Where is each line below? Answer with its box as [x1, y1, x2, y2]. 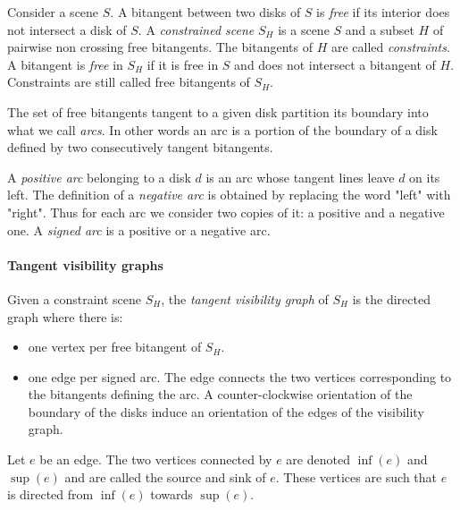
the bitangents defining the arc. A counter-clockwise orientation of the [28, 385, 413, 404]
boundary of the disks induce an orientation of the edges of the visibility [28, 402, 424, 421]
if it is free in [146, 55, 219, 73]
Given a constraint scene [7, 289, 141, 308]
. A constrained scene [138, 20, 255, 38]
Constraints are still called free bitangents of [7, 72, 250, 91]
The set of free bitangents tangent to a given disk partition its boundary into [7, 102, 429, 121]
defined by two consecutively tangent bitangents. [7, 138, 273, 157]
